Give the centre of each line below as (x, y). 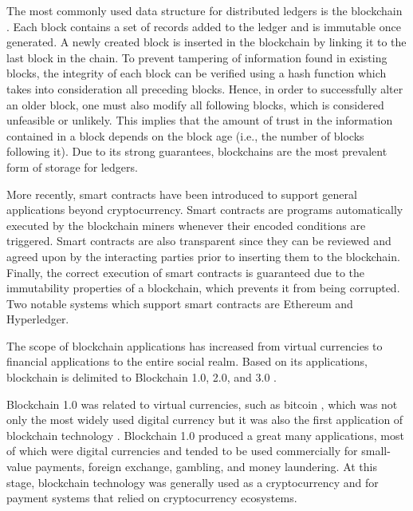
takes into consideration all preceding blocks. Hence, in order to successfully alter (205, 88)
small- (376, 451)
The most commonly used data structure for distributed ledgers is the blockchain (205, 10)
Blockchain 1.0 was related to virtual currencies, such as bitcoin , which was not (202, 404)
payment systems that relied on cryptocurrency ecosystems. (152, 498)
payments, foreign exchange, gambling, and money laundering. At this (206, 467)
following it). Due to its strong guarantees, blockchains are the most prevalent (197, 151)
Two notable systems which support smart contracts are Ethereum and (180, 303)
